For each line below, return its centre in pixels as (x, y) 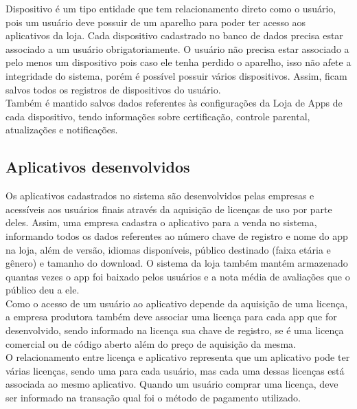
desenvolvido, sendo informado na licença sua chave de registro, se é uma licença (175, 330)
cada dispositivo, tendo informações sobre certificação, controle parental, (158, 116)
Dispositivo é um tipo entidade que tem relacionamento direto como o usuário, (171, 8)
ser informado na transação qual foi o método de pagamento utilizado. (153, 398)
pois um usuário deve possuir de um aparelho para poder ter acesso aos (156, 22)
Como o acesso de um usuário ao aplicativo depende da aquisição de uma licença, (177, 303)
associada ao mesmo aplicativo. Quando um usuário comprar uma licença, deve (172, 384)
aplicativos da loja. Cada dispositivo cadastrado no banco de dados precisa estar (174, 35)
